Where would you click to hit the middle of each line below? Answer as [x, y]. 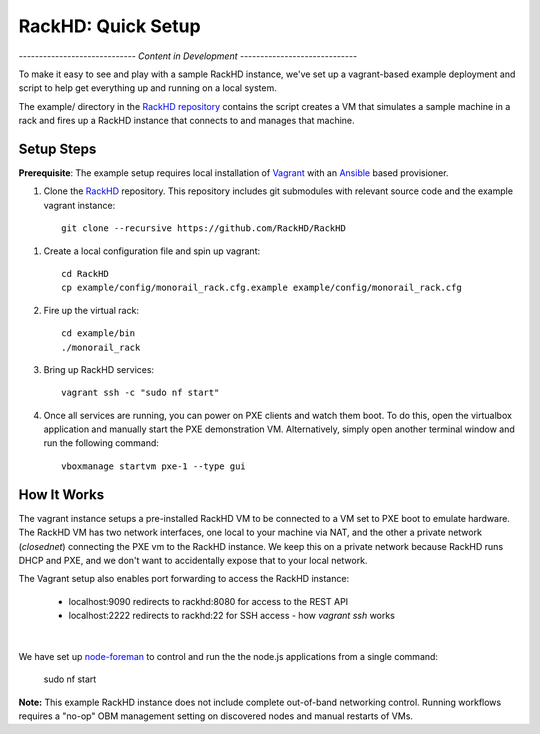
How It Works [61, 494]
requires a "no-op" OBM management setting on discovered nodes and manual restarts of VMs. [216, 716]
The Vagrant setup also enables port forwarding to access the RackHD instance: [184, 579]
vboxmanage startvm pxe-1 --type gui [154, 466]
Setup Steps [57, 148]
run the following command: [101, 443]
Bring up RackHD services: [99, 369]
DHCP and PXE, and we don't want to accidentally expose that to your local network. [193, 560]
